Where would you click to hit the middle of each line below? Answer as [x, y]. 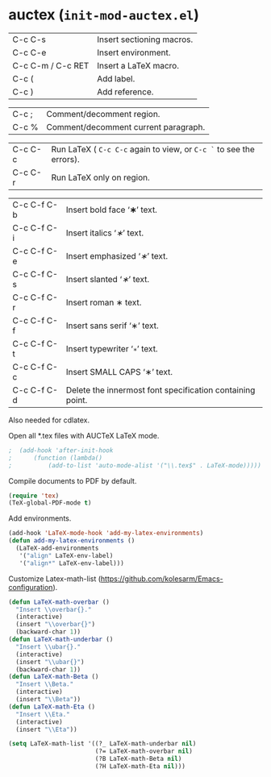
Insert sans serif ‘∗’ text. [112, 326]
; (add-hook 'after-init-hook [61, 450]
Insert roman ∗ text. [104, 302]
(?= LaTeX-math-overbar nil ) [144, 751]
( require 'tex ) [34, 496]
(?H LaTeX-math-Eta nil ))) [140, 767]
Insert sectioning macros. [145, 39]
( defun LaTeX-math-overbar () [59, 602]
